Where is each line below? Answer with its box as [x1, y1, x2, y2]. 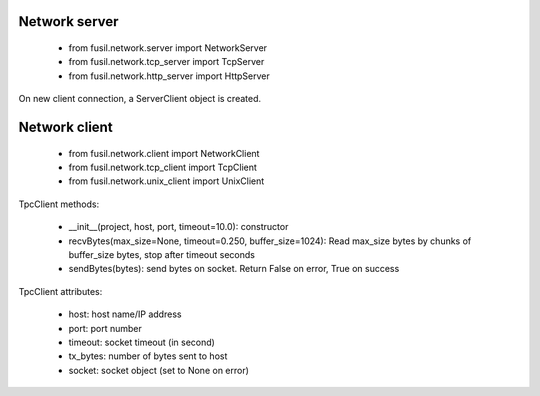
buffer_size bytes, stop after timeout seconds [68, 248, 255, 260]
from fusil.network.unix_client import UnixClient [68, 175, 265, 187]
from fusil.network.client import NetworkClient [68, 147, 260, 159]
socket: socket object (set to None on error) [68, 364, 250, 376]
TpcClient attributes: [18, 285, 103, 297]
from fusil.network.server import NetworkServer [68, 42, 268, 54]
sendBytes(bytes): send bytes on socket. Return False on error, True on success [68, 263, 400, 275]
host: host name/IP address [68, 308, 182, 320]
